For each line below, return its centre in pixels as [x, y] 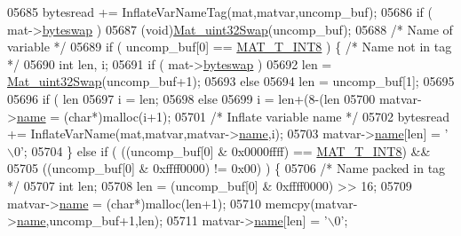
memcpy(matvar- [311, 203]
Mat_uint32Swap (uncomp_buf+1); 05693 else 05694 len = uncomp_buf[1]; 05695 [231, 81]
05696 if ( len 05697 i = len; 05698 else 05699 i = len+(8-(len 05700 [191, 98]
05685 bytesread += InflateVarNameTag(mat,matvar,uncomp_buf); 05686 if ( [220, 12]
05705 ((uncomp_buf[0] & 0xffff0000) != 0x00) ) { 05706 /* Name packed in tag [227, 168]
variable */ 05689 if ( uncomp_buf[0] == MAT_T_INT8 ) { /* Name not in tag [230, 47]
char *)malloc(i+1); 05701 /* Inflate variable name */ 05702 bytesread [259, 116]
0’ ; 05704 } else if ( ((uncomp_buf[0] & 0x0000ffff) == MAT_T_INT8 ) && [222, 150]
